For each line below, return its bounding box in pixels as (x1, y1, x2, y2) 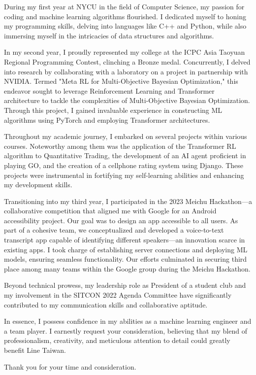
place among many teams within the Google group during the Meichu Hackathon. (4, 263, 251, 273)
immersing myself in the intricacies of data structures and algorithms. (4, 30, 214, 40)
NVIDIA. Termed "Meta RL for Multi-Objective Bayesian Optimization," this (4, 76, 238, 86)
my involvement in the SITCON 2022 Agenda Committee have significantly (4, 290, 232, 300)
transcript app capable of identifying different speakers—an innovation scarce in (4, 235, 245, 245)
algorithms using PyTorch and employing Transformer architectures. (4, 114, 210, 125)
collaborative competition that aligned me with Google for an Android (4, 205, 217, 216)
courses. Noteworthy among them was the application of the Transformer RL (4, 140, 236, 151)
